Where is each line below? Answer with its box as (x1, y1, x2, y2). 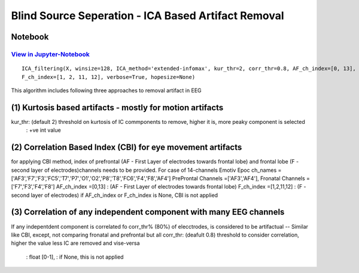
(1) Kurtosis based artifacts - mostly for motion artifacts (11, 102, 224, 113)
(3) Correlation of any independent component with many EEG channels (11, 207, 285, 217)
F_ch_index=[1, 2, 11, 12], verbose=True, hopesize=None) (22, 74, 196, 80)
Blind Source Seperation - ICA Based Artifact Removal (11, 9, 284, 22)
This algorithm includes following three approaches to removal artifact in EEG (11, 87, 202, 94)
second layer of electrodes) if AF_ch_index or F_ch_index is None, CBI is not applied (11, 192, 218, 199)
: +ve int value (26, 126, 61, 134)
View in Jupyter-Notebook (11, 50, 90, 58)
